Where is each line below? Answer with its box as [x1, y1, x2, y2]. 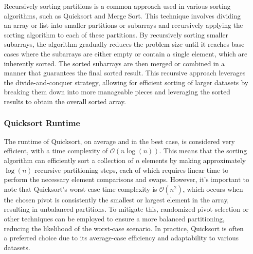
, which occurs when [182, 183, 243, 194]
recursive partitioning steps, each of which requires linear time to [35, 164, 229, 175]
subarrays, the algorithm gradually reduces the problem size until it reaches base [4, 39, 245, 49]
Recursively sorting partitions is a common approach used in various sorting [4, 1, 231, 11]
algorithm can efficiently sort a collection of [4, 155, 133, 165]
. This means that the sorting [159, 145, 247, 156]
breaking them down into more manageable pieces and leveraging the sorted [4, 87, 231, 97]
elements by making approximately [142, 155, 246, 165]
